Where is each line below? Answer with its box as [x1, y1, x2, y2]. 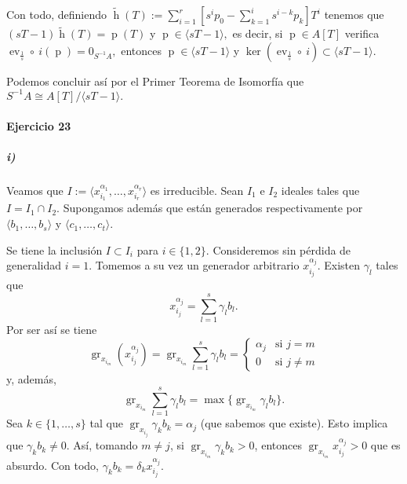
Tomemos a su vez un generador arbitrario [95, 257, 300, 273]
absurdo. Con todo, [6, 456, 99, 473]
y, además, [6, 370, 56, 387]
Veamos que [6, 181, 64, 198]
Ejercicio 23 [6, 117, 71, 134]
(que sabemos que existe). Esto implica [200, 415, 388, 431]
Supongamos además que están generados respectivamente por [63, 200, 363, 216]
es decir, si [232, 25, 283, 42]
